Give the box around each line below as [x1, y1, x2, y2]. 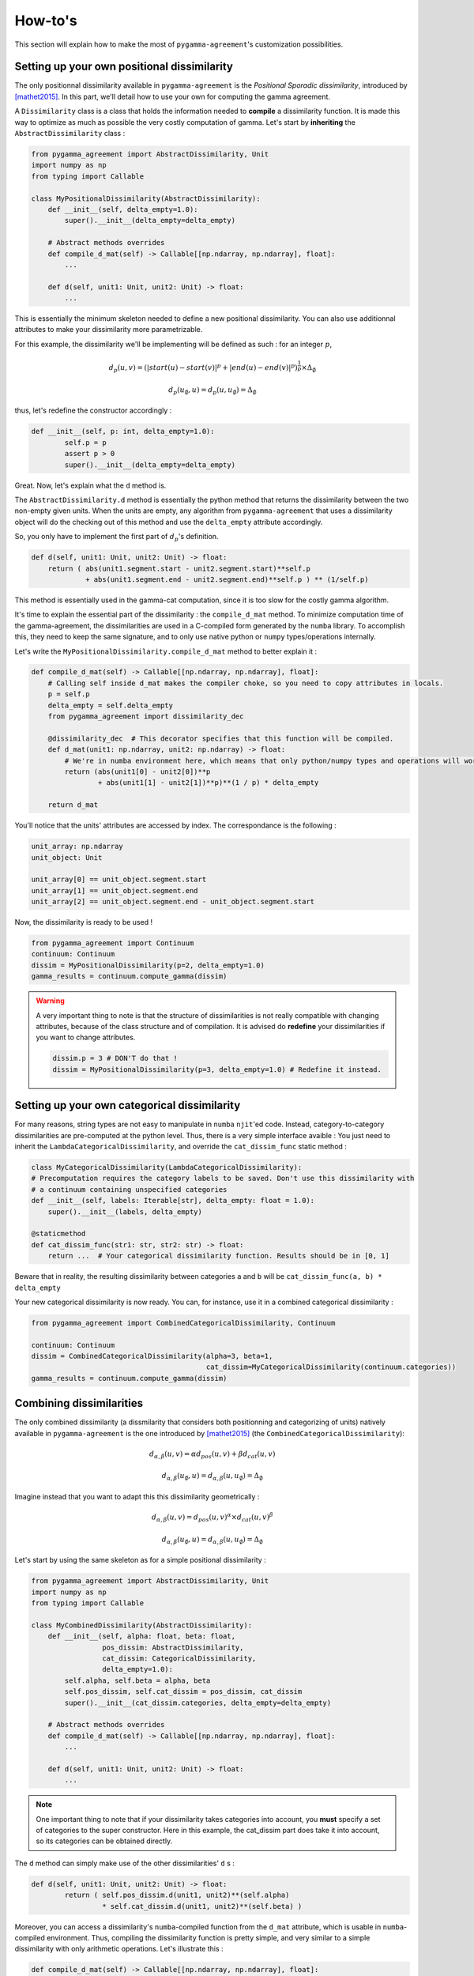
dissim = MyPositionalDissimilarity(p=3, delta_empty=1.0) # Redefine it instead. [52, 1065, 382, 1074]
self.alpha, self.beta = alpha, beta [64, 1676, 211, 1685]
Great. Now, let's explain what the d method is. [14, 481, 167, 490]
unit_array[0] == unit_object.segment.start [31, 875, 207, 884]
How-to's [14, 12, 78, 29]
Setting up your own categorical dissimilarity [14, 1099, 241, 1112]
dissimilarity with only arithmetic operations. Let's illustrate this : [14, 1944, 224, 1954]
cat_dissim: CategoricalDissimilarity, [101, 1654, 257, 1663]
